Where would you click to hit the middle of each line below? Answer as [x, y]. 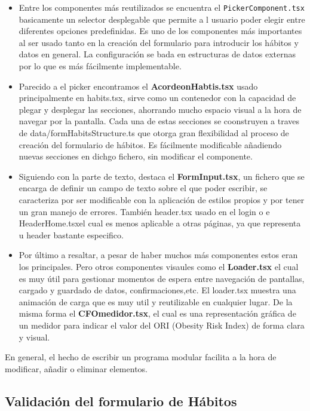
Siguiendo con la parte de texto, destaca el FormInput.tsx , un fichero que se [162, 176]
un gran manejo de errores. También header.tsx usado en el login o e [144, 211]
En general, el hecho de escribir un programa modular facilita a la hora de [141, 357]
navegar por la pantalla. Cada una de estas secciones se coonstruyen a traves [159, 121]
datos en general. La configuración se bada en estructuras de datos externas [157, 54]
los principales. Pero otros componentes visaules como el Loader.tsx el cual [159, 266]
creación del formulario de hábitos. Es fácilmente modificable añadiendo [150, 144]
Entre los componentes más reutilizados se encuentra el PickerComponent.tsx [162, 7]
